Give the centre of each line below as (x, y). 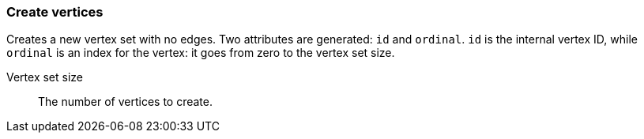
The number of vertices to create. (125, 102)
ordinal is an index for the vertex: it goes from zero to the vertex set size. (201, 53)
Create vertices (55, 12)
